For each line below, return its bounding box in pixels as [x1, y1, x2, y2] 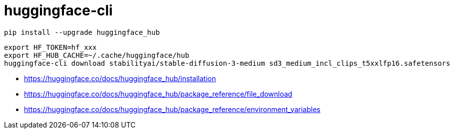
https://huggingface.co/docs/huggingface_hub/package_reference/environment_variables [24, 105, 321, 114]
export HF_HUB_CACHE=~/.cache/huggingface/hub [4, 51, 189, 59]
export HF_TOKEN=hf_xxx [4, 43, 97, 51]
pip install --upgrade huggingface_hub [4, 28, 160, 36]
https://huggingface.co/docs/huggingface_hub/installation [24, 74, 216, 83]
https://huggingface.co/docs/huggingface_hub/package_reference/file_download [24, 89, 293, 98]
